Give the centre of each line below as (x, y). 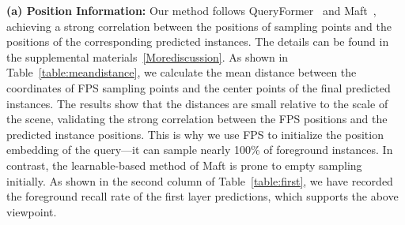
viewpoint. (32, 211)
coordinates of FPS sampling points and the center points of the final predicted (199, 87)
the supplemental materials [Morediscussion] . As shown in (148, 56)
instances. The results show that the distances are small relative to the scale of (197, 103)
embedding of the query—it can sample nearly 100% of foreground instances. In (200, 150)
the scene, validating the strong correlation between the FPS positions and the (197, 119)
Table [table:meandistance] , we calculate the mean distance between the (182, 72)
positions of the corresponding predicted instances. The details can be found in (198, 41)
